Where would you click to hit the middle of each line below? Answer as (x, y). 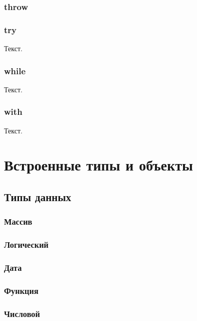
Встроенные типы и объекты (98, 165)
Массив (18, 221)
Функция (21, 290)
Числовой (22, 313)
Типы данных (38, 197)
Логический (26, 245)
